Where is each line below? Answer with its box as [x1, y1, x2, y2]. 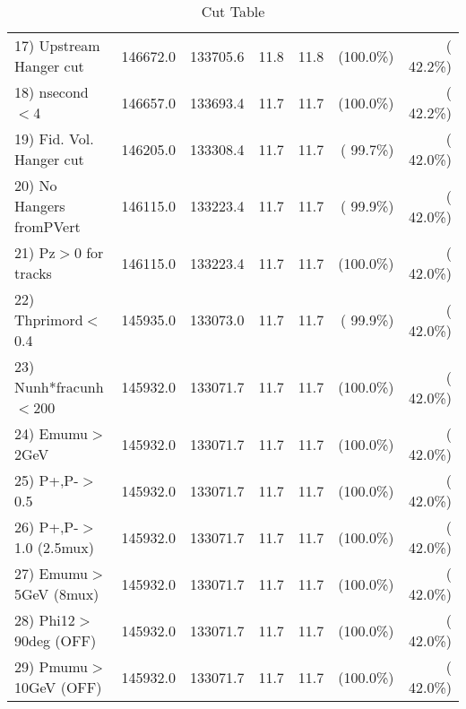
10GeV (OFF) [14, 677, 102, 697]
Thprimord [14, 309, 83, 330]
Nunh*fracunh [14, 376, 104, 397]
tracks [14, 263, 52, 283]
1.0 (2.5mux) [14, 537, 94, 558]
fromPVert [14, 216, 81, 237]
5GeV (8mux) [14, 584, 99, 604]
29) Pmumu [14, 656, 89, 677]
